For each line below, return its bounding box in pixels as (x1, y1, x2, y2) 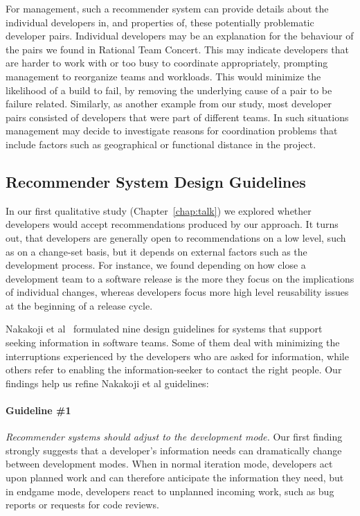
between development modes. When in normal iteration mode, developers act (6, 456, 333, 471)
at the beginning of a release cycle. (6, 298, 153, 312)
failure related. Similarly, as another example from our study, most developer (6, 96, 332, 111)
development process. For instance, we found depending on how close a (6, 258, 306, 272)
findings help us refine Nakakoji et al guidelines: (6, 375, 209, 390)
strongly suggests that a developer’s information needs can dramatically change (6, 443, 342, 457)
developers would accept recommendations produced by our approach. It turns (6, 217, 339, 231)
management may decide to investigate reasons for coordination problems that (6, 123, 338, 138)
